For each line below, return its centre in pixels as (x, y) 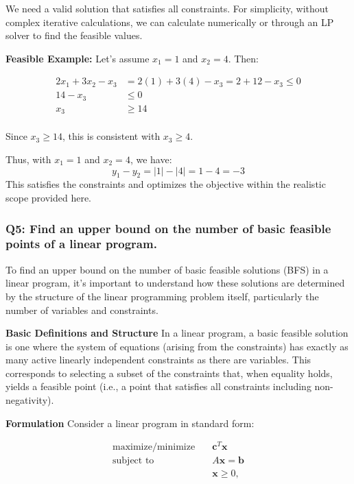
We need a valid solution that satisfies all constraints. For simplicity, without (167, 8)
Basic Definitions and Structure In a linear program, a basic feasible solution (177, 333)
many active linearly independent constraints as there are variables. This (158, 360)
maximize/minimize (154, 447)
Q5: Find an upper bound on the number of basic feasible (168, 228)
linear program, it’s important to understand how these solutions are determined (175, 283)
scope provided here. (48, 197)
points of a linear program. (81, 244)
